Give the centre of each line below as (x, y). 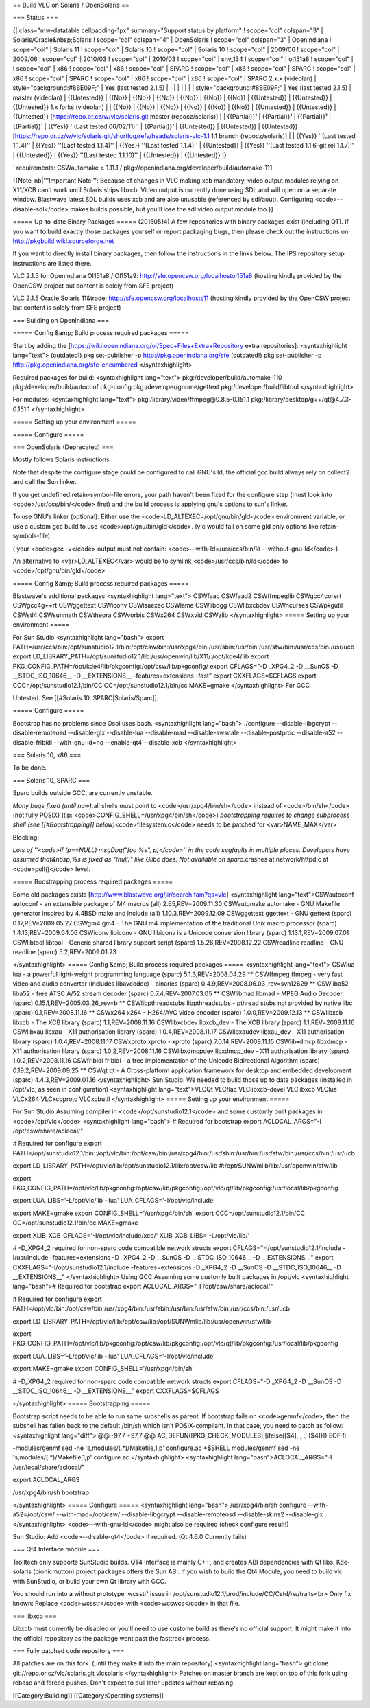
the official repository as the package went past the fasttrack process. (112, 1638)
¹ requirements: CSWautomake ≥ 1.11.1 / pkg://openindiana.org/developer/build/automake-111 (143, 168)
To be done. (30, 768)
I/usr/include (30, 1258)
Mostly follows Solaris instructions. (62, 459)
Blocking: (26, 837)
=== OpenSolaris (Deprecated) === (63, 447)
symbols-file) (32, 536)
